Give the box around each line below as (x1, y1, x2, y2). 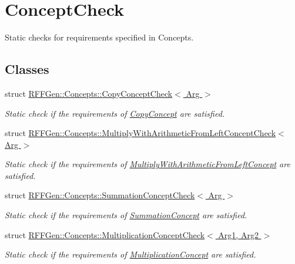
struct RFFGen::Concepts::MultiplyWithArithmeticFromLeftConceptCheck (5, 127, 276, 139)
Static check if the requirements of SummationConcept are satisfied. (5, 209, 247, 221)
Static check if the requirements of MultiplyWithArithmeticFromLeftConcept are (5, 158, 290, 170)
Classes (5, 60, 49, 78)
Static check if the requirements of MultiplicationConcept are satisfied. (5, 248, 256, 260)
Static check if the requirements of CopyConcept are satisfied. (5, 107, 225, 119)
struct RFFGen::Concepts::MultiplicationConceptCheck (5, 228, 205, 241)
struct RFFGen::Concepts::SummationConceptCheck (5, 189, 195, 201)
